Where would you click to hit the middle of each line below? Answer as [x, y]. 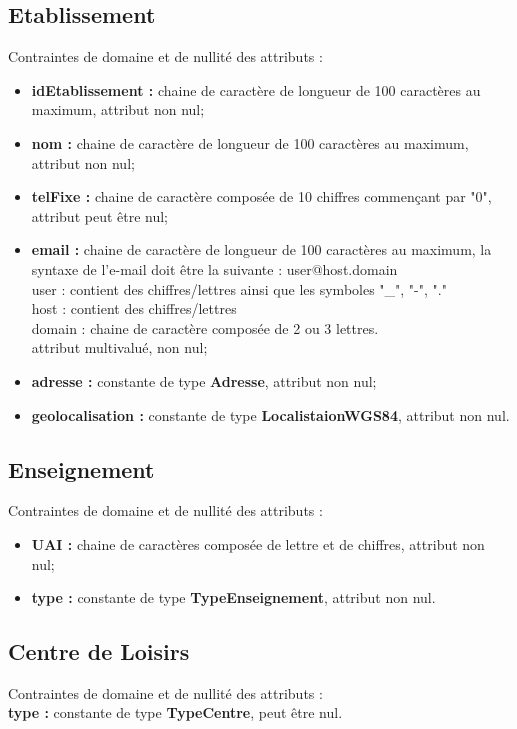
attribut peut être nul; [100, 215]
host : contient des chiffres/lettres [134, 308]
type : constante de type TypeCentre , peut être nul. [175, 712]
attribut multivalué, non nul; [119, 347]
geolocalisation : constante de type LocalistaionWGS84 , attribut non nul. [270, 414]
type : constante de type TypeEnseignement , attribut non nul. [233, 597]
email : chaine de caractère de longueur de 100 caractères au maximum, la [261, 249]
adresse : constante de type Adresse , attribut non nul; [204, 380]
